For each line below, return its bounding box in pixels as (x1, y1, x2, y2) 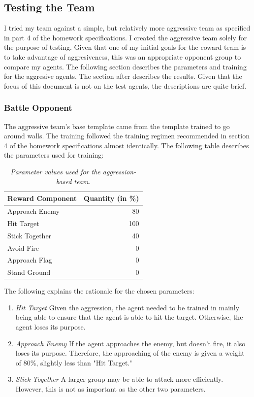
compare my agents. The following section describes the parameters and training (4, 61, 247, 71)
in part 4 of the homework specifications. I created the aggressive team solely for (4, 32, 247, 42)
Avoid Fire (7, 242, 39, 253)
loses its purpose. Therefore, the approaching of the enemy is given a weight (15, 348, 245, 358)
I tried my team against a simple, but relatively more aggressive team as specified (4, 23, 251, 33)
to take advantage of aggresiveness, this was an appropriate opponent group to (4, 51, 241, 62)
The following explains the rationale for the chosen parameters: (4, 286, 194, 296)
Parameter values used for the (10, 166, 100, 176)
